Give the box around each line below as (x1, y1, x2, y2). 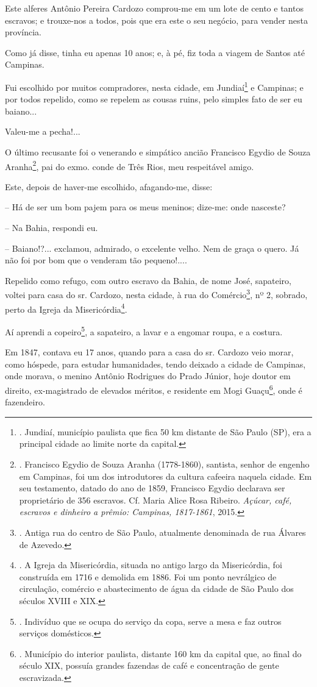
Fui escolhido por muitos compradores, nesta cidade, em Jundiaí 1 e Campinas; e (5, 79, 304, 93)
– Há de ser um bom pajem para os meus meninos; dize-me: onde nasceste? (5, 201, 286, 213)
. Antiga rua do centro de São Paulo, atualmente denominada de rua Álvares (19, 525, 306, 538)
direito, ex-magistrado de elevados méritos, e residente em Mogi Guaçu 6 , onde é (5, 382, 302, 396)
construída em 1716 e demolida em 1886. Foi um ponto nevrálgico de (19, 570, 277, 583)
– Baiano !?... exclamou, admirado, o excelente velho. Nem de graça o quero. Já (5, 241, 299, 254)
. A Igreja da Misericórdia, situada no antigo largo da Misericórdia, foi (19, 558, 282, 571)
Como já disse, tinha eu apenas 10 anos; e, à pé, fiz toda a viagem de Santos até (5, 46, 305, 59)
